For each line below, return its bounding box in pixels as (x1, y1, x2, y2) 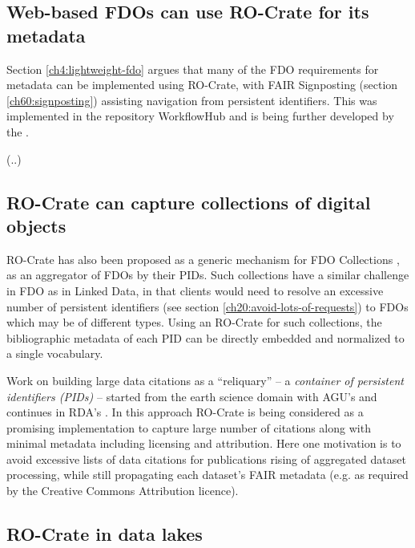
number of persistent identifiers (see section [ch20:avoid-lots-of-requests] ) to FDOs (6, 298, 409, 315)
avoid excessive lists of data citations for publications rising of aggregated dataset (6, 450, 406, 467)
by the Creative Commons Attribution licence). (6, 482, 239, 499)
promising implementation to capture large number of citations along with (6, 419, 371, 436)
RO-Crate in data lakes (6, 522, 203, 546)
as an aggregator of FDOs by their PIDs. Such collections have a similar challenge (6, 266, 409, 283)
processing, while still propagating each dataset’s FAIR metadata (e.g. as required (6, 466, 409, 483)
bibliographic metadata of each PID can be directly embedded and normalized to (6, 329, 405, 346)
